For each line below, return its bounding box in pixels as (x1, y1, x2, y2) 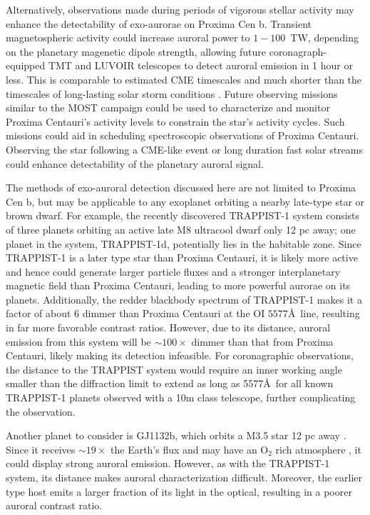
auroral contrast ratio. (6, 498, 103, 513)
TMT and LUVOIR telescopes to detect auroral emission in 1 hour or (48, 58, 353, 73)
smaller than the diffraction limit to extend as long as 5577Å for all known (6, 376, 334, 391)
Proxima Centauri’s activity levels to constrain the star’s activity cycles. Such (6, 114, 345, 129)
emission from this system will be (6, 334, 151, 349)
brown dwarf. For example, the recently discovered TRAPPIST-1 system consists (6, 208, 360, 223)
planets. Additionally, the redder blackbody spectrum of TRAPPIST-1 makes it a (6, 291, 362, 306)
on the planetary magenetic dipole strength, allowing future (6, 44, 267, 59)
